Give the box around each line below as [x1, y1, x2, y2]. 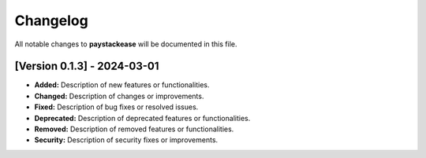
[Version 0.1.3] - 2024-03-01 [14, 60, 159, 73]
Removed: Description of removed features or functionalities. [34, 124, 234, 134]
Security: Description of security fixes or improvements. [34, 135, 219, 145]
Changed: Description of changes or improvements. [34, 91, 204, 101]
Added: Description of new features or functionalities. [34, 80, 210, 90]
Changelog [14, 12, 88, 29]
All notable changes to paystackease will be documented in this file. [14, 39, 237, 49]
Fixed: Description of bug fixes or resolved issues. [34, 102, 199, 112]
